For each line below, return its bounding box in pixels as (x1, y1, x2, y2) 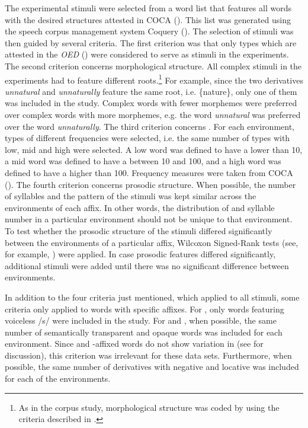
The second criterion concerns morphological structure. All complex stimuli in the (5, 59, 302, 72)
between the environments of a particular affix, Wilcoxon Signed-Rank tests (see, (5, 236, 299, 248)
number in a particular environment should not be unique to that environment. (5, 213, 293, 225)
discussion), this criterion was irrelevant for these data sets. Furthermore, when (5, 349, 292, 361)
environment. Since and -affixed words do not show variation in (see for (5, 337, 264, 350)
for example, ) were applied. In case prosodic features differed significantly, (5, 248, 276, 260)
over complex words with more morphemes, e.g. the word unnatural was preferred (5, 108, 301, 120)
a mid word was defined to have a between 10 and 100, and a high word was (5, 155, 281, 167)
